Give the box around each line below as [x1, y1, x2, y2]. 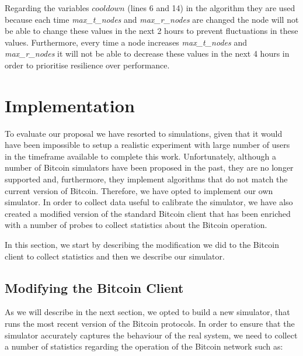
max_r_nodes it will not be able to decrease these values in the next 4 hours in [5, 47, 290, 60]
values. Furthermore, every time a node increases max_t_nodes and [5, 36, 247, 48]
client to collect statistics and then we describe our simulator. [5, 250, 225, 262]
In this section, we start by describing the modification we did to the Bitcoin [5, 239, 279, 251]
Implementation [5, 93, 135, 117]
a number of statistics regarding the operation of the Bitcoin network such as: [5, 340, 283, 352]
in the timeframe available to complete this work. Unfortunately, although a [5, 150, 276, 162]
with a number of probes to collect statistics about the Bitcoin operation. [5, 219, 267, 231]
